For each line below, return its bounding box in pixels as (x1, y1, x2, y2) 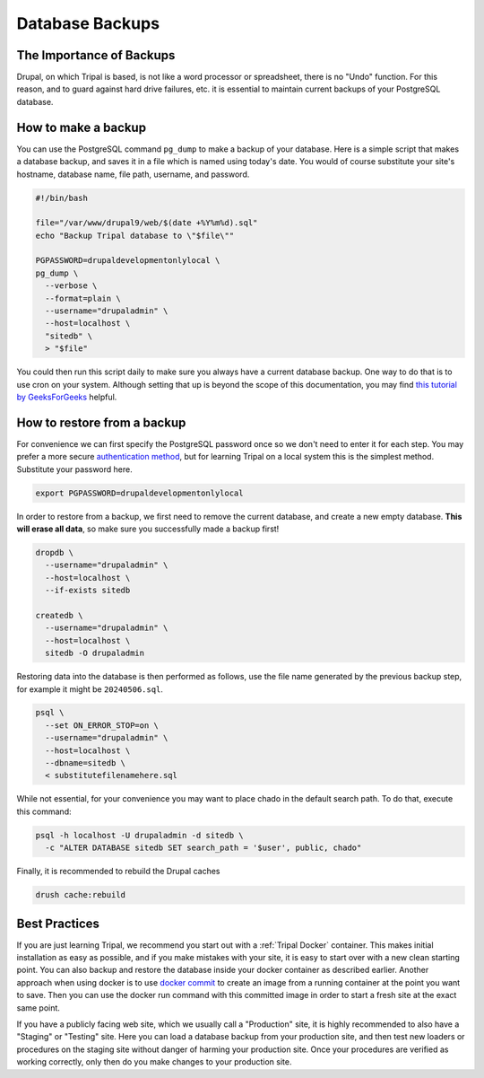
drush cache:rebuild (35, 890, 125, 900)
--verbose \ (45, 281, 98, 291)
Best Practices (16, 916, 100, 931)
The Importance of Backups (16, 48, 176, 63)
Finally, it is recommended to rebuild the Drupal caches (16, 866, 220, 877)
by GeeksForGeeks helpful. (16, 391, 117, 402)
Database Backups (16, 13, 160, 33)
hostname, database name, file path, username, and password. (16, 169, 250, 180)
